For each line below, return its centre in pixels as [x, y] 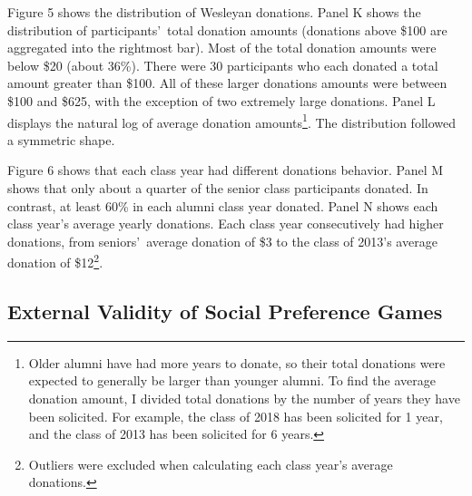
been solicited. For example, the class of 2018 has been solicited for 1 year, [236, 416]
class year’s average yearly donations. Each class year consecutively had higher [226, 224]
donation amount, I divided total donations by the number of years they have [244, 399]
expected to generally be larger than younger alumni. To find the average [232, 380]
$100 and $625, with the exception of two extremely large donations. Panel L [221, 100]
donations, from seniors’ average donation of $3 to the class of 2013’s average [222, 241]
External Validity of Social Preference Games [225, 311]
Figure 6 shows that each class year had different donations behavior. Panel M [226, 170]
